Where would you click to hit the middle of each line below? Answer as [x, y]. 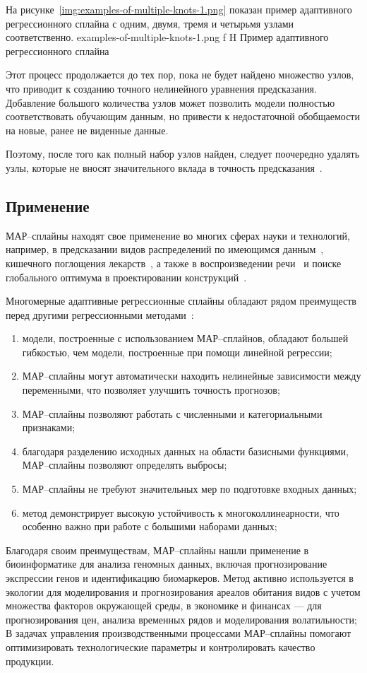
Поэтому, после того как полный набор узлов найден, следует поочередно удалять [183, 154]
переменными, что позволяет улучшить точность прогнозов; [151, 390]
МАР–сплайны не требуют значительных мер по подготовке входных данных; [189, 489]
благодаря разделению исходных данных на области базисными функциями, [185, 451]
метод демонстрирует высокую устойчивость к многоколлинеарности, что [181, 512]
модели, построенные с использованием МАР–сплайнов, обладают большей [185, 338]
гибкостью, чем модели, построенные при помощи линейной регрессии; [177, 352]
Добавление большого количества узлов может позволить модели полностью [170, 102]
